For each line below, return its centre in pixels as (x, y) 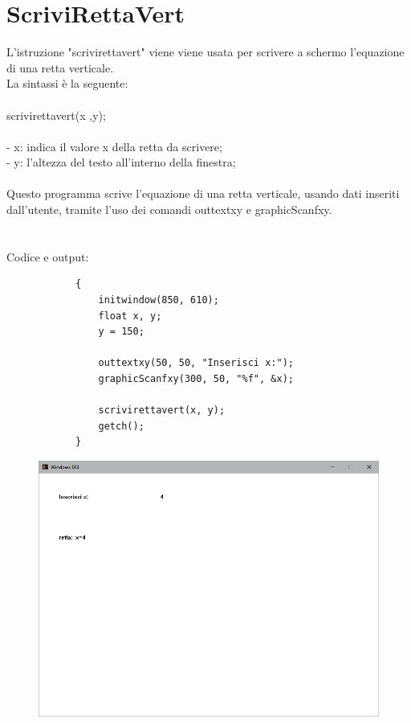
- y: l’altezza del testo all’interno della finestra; (121, 162)
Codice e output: (48, 256)
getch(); (121, 426)
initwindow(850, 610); (159, 300)
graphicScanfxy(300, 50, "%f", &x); (196, 379)
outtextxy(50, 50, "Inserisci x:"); (196, 363)
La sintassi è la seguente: (67, 83)
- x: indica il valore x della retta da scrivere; (114, 146)
